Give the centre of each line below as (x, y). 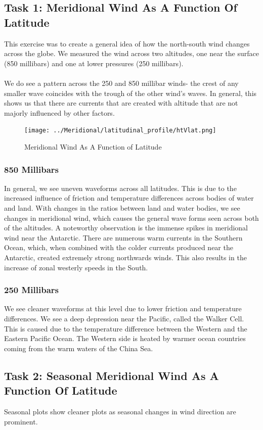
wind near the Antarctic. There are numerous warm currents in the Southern (123, 237)
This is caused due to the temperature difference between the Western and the (126, 328)
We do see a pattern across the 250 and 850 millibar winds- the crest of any (121, 83)
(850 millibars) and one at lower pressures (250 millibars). (94, 63)
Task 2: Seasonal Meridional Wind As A (112, 375)
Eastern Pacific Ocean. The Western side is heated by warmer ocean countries (125, 338)
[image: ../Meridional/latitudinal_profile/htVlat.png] (120, 131)
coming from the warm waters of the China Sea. (79, 348)
